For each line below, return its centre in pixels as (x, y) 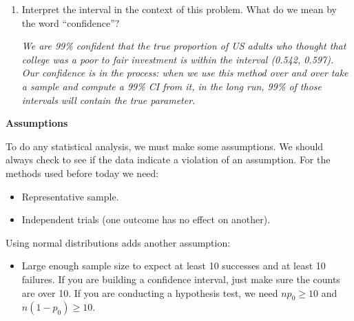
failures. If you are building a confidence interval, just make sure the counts (181, 279)
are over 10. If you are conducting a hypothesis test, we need (150, 292)
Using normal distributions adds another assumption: (118, 242)
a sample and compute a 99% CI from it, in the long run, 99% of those (171, 86)
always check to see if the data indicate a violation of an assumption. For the (168, 159)
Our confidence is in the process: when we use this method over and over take (185, 73)
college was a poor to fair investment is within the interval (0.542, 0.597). (178, 59)
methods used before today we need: (82, 173)
